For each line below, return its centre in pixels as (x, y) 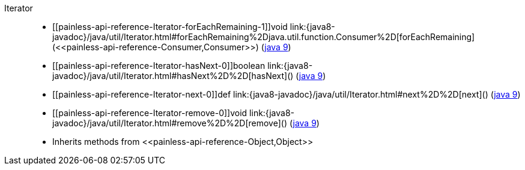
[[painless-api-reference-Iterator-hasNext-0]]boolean (159, 66)
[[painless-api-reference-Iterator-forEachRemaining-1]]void (170, 27)
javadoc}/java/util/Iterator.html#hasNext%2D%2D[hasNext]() (173, 76)
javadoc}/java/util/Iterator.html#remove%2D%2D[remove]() (170, 123)
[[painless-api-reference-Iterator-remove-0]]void (150, 113)
